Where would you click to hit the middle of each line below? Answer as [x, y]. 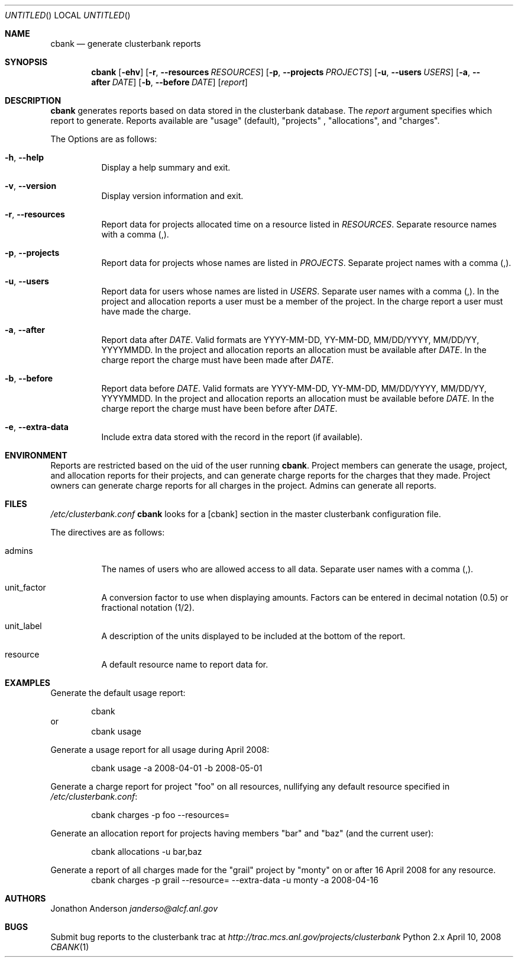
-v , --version [31, 186]
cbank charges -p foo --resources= [161, 815]
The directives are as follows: [108, 532]
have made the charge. [146, 311]
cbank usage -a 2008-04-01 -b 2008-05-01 [177, 768]
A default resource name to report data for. [185, 664]
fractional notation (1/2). [148, 607]
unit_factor [25, 587]
